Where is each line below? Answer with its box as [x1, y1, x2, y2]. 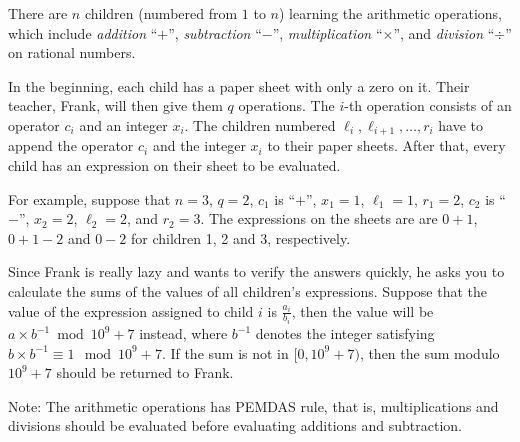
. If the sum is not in [161, 342, 289, 363]
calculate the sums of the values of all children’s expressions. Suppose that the [8, 280, 488, 301]
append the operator [8, 135, 134, 156]
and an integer [79, 114, 168, 135]
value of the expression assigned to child [8, 300, 254, 321]
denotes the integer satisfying [255, 323, 435, 344]
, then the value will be [291, 300, 434, 321]
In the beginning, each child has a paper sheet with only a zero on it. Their [8, 75, 470, 96]
